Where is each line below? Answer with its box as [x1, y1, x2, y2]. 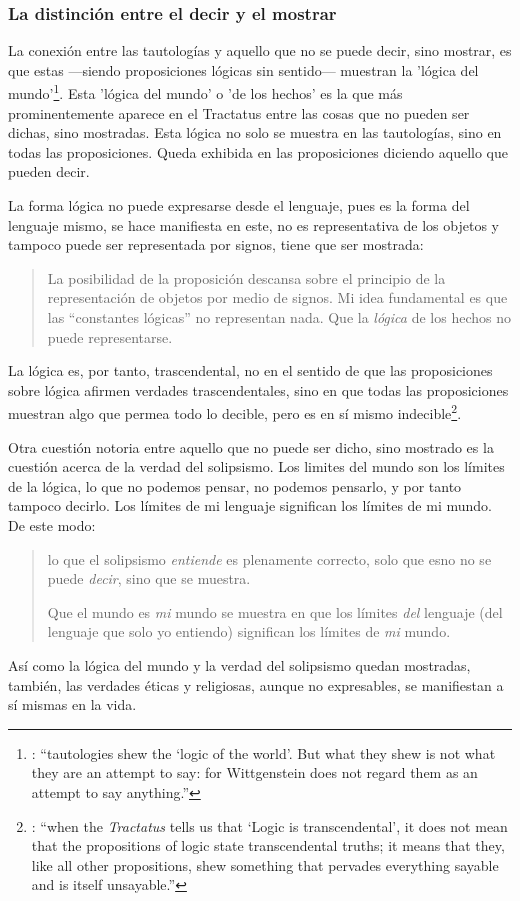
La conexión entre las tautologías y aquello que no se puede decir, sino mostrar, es [8, 40, 512, 61]
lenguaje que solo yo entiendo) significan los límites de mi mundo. [47, 621, 451, 642]
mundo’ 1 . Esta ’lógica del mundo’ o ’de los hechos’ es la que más [8, 80, 403, 104]
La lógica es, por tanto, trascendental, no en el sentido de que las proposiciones [8, 360, 493, 381]
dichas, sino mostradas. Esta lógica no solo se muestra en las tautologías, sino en [8, 122, 502, 143]
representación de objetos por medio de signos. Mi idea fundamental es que [47, 287, 508, 308]
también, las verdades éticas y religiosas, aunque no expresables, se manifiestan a [8, 674, 504, 695]
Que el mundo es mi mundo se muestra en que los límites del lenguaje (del [47, 601, 503, 622]
